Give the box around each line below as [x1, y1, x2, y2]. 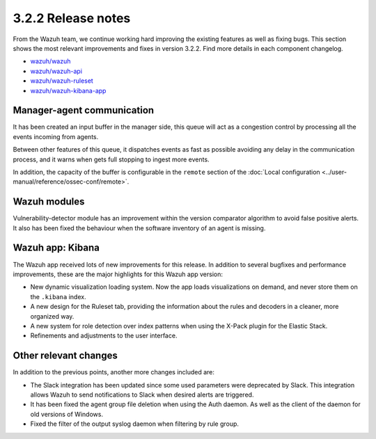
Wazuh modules [13, 195, 85, 208]
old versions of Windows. [30, 410, 104, 418]
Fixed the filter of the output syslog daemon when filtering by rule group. [30, 420, 240, 428]
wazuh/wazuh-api [30, 67, 83, 75]
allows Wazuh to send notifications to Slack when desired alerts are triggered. [30, 390, 254, 399]
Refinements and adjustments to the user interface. [30, 331, 178, 340]
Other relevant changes [13, 350, 118, 362]
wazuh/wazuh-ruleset [30, 77, 93, 85]
